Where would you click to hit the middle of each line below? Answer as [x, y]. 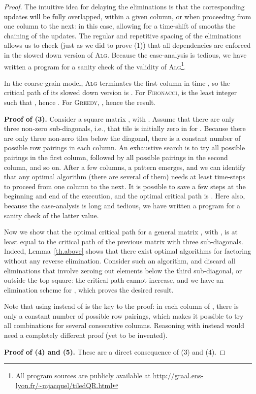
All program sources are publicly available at [83, 376]
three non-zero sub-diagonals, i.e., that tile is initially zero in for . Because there [125, 128]
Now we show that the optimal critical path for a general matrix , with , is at [121, 232]
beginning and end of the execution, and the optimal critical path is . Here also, [125, 196]
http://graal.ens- [178, 376]
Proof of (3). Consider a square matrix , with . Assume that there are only [119, 118]
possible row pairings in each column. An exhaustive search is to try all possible [125, 148]
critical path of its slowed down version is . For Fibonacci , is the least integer [121, 92]
